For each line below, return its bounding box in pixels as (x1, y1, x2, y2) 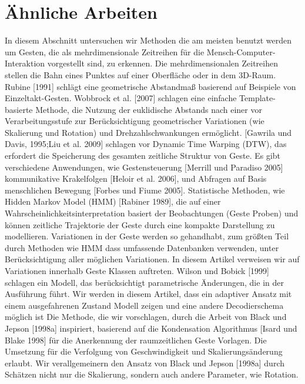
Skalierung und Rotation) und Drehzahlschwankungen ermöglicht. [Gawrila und (5, 126, 292, 138)
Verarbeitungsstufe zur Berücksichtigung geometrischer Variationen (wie (5, 115, 264, 127)
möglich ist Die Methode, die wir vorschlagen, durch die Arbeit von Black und (5, 310, 287, 323)
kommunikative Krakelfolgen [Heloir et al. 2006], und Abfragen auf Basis (5, 172, 267, 185)
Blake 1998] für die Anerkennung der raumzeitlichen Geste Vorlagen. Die (5, 333, 267, 346)
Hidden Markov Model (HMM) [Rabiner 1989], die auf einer (5, 195, 221, 208)
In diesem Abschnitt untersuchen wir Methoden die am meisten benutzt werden (5, 34, 292, 46)
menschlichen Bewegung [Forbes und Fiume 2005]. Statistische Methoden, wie (5, 183, 285, 196)
